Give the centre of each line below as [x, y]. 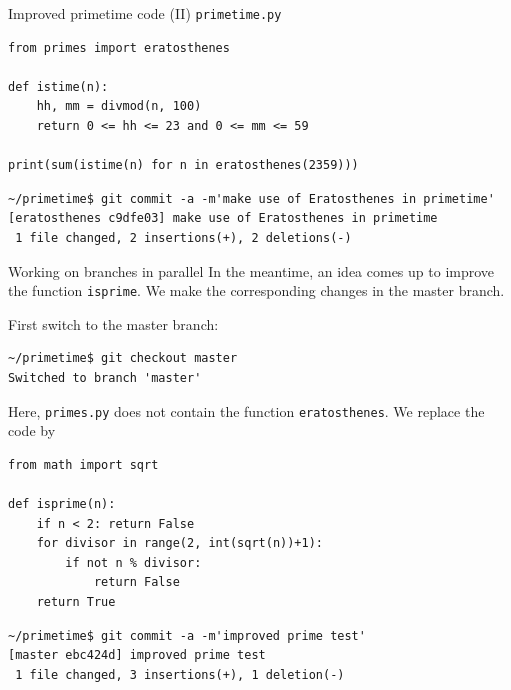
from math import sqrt [83, 464]
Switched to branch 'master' [105, 378]
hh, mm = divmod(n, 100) [119, 106]
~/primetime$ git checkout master [123, 358]
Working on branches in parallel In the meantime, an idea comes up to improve [251, 270]
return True [76, 602]
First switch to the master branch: [113, 323]
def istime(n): [58, 86]
